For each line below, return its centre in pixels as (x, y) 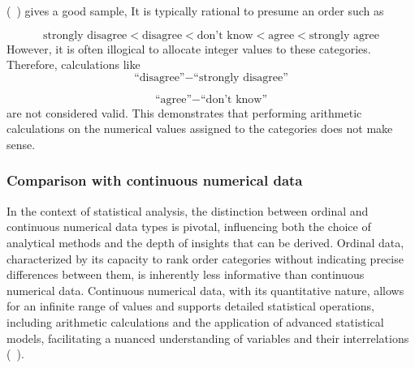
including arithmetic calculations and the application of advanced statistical (195, 321)
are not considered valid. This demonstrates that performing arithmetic (184, 112)
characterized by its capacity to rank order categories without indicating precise (205, 258)
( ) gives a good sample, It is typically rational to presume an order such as (195, 11)
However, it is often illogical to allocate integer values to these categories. (189, 48)
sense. (21, 144)
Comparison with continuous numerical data (155, 180)
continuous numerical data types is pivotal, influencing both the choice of (189, 227)
